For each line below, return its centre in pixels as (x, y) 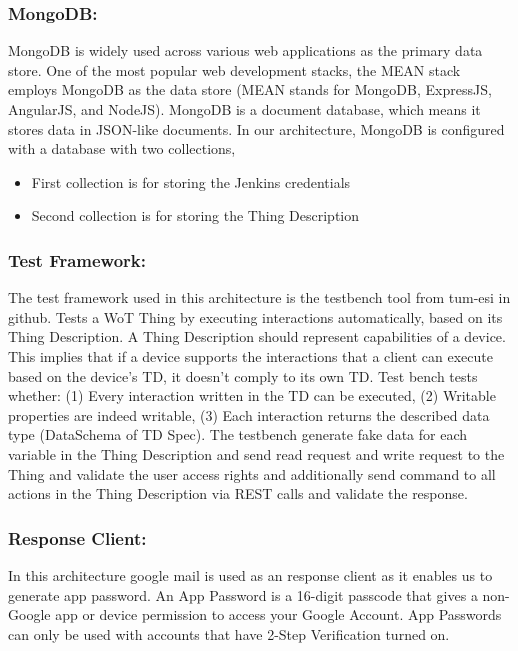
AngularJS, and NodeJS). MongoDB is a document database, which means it (244, 109)
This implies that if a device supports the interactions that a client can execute (250, 355)
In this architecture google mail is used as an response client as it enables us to (250, 574)
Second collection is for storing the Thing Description (195, 215)
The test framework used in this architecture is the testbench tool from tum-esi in (259, 297)
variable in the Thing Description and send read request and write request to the (256, 453)
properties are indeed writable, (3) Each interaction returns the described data (249, 414)
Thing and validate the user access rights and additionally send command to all (252, 473)
